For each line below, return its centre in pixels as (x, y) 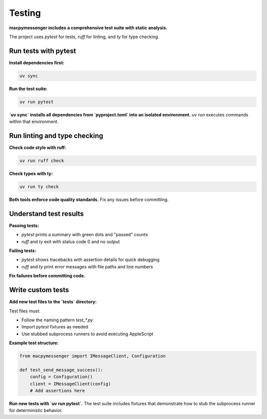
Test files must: (25, 311)
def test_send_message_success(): (61, 370)
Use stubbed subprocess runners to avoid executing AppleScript (87, 334)
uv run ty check (39, 187)
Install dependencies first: (37, 62)
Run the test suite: (28, 89)
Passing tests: (24, 225)
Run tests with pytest (43, 51)
